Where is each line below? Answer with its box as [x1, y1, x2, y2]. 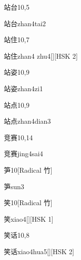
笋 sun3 [4, 181, 25, 191]
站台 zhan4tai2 [4, 18, 46, 28]
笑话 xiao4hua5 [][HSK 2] [4, 246, 74, 256]
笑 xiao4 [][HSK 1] [4, 213, 54, 224]
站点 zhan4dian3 [4, 116, 51, 126]
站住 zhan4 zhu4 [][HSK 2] [4, 50, 78, 61]
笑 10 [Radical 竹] [4, 197, 53, 208]
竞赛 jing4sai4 [4, 148, 43, 159]
